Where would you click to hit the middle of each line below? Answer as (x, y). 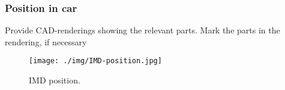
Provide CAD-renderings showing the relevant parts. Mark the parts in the (142, 30)
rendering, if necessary (46, 41)
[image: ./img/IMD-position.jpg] (95, 61)
